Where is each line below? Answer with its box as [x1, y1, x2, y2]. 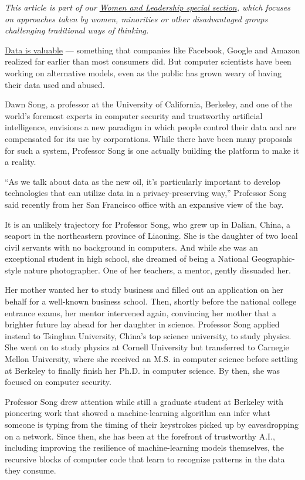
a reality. [5, 156, 36, 168]
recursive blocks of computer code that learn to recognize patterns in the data [5, 452, 285, 465]
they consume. [5, 464, 56, 476]
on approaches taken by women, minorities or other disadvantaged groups [5, 12, 268, 25]
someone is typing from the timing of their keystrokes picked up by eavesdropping [5, 418, 299, 430]
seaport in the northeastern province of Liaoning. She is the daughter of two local [5, 229, 298, 242]
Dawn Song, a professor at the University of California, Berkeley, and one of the [5, 98, 293, 110]
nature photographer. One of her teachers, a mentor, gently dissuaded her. [23, 263, 291, 276]
